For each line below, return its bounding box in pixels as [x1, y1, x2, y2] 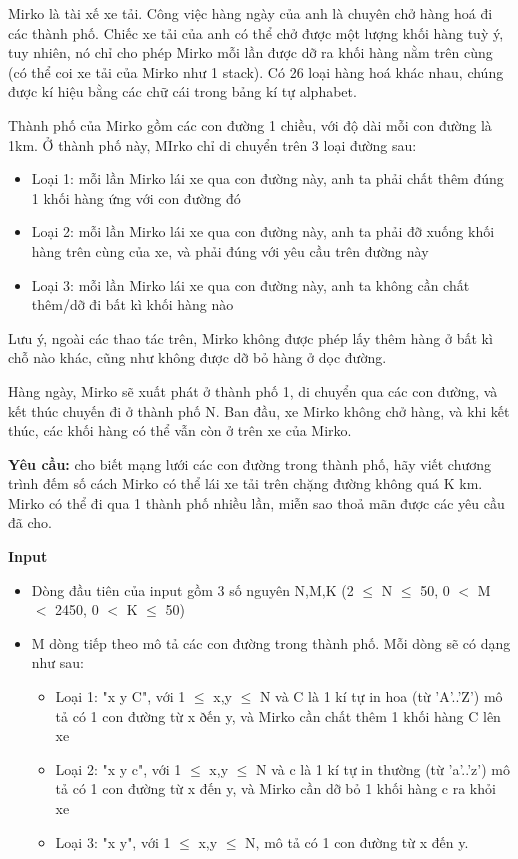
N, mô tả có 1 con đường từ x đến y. [245, 831, 469, 852]
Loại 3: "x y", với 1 [55, 831, 171, 852]
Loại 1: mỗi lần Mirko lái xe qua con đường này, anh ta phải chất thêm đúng [31, 168, 504, 189]
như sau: [31, 652, 85, 673]
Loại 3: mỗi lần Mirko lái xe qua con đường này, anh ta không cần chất [31, 274, 470, 295]
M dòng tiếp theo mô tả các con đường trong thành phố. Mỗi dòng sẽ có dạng [31, 632, 511, 653]
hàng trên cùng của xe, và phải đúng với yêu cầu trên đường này [31, 240, 429, 261]
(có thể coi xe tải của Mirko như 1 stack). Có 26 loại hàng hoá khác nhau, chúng [8, 61, 504, 82]
